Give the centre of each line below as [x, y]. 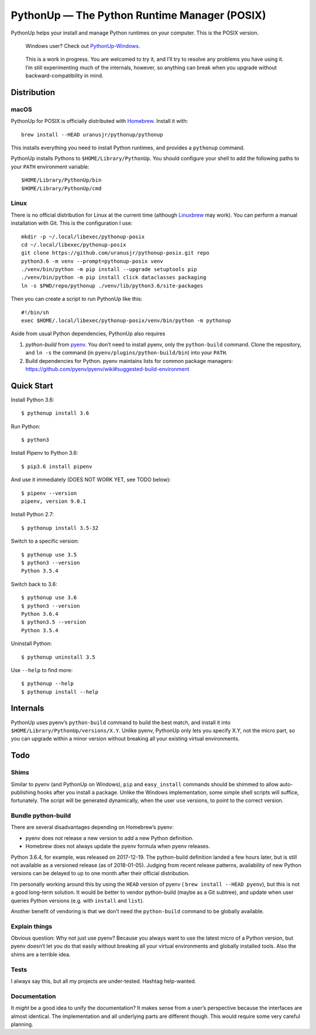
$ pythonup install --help [60, 692]
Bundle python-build [41, 815]
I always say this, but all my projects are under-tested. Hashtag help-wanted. [104, 981]
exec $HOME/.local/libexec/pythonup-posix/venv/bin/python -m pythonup [126, 321]
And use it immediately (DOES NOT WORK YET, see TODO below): [91, 479]
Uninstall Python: [31, 643]
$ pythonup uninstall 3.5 [59, 657]
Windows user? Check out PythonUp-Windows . [83, 46]
